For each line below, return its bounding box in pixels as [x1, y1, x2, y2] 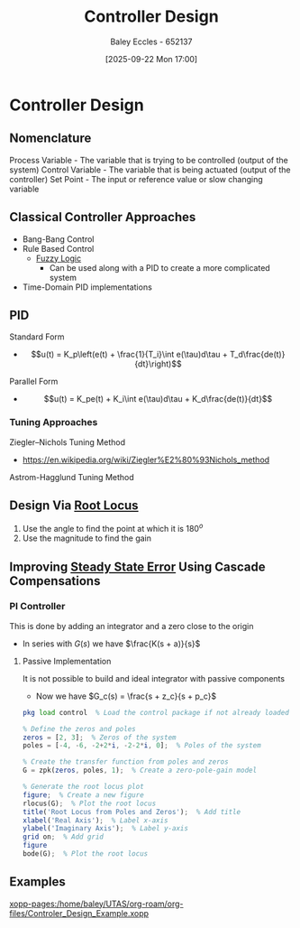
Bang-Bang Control [22, 233, 95, 245]
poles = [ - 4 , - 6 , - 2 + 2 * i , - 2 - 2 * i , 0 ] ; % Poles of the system [22, 741, 261, 750]
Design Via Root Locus [9, 498, 139, 514]
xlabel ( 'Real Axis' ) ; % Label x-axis [22, 815, 168, 825]
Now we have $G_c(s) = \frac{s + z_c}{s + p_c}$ [35, 691, 217, 701]
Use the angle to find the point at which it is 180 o [22, 522, 204, 534]
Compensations [9, 573, 101, 589]
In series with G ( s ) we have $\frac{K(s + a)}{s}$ [22, 638, 201, 649]
